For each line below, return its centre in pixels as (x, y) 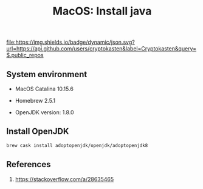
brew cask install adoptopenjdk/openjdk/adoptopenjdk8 (77, 145)
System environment (47, 74)
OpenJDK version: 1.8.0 (44, 112)
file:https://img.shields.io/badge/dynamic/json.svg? (71, 42)
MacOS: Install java (102, 11)
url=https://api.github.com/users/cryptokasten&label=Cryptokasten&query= (101, 49)
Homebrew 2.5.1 (35, 101)
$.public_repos (25, 55)
